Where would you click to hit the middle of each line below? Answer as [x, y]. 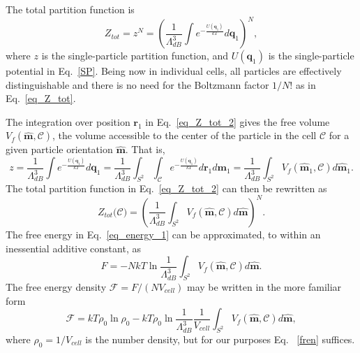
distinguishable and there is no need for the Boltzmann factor [137, 84]
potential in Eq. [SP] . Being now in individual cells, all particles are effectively [174, 71]
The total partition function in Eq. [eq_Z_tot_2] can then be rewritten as [166, 188]
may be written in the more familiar [264, 286]
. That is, [145, 149]
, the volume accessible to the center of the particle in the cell [185, 135]
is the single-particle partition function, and [135, 56]
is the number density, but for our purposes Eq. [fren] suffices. [220, 339]
